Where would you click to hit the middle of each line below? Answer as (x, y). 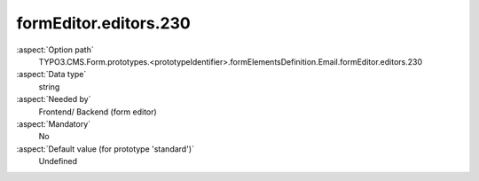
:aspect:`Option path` (55, 50)
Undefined (58, 161)
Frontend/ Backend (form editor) (98, 112)
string (49, 87)
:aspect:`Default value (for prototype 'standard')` (106, 149)
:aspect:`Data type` (51, 75)
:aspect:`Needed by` (54, 99)
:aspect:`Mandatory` (54, 123)
